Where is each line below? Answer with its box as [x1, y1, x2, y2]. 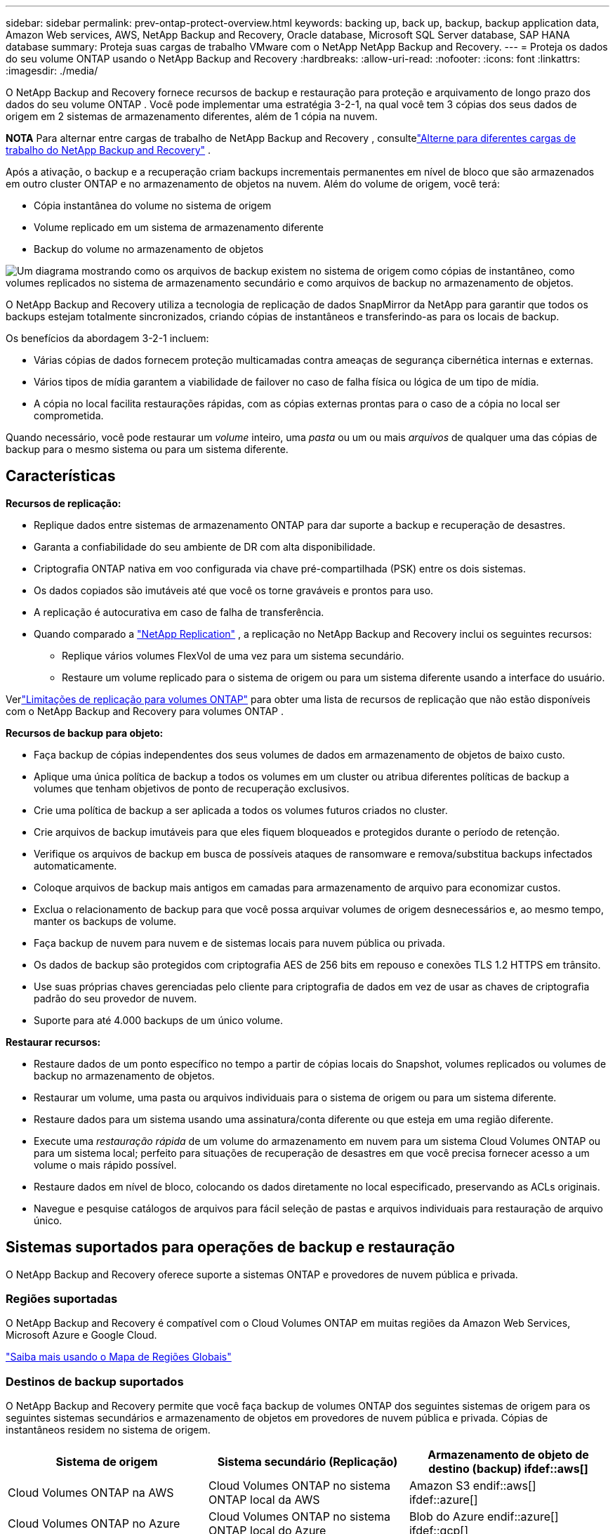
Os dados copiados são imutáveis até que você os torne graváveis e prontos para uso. [34, 584, 434, 596]
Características [6, 467, 116, 485]
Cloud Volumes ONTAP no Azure [8, 1516, 180, 1531]
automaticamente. [34, 859, 117, 872]
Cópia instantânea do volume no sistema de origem [34, 199, 272, 211]
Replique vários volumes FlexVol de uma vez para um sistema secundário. [62, 649, 404, 662]
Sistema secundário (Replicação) [217, 1455, 398, 1469]
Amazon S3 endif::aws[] [409, 1479, 536, 1493]
